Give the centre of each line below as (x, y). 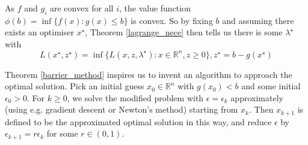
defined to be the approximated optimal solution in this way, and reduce (138, 121)
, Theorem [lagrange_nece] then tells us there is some (184, 32)
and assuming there (258, 20)
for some (62, 133)
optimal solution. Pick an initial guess (75, 86)
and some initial (271, 86)
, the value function (155, 8)
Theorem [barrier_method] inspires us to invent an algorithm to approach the (149, 74)
